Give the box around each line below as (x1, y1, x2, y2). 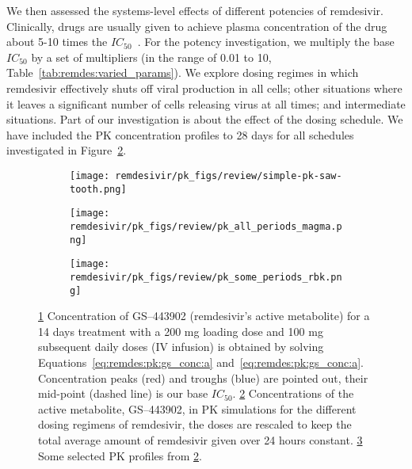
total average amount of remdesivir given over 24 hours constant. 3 (38, 431, 363, 448)
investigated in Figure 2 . (6, 142, 127, 158)
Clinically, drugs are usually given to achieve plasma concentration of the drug (6, 17, 387, 34)
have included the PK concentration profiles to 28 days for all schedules (6, 126, 354, 143)
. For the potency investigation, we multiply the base (137, 33, 395, 50)
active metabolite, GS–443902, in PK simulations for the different (38, 400, 357, 417)
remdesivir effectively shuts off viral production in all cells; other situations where (6, 79, 402, 96)
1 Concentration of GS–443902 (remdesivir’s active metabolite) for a (38, 307, 370, 324)
